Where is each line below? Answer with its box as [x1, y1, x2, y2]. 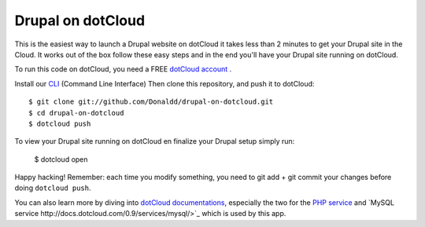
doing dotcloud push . [14, 183, 91, 192]
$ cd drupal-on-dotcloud [28, 108, 124, 117]
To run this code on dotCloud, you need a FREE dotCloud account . [14, 64, 232, 74]
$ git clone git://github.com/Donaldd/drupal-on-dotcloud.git [28, 97, 274, 106]
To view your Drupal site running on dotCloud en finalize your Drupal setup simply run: [14, 137, 295, 146]
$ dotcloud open [34, 154, 88, 164]
